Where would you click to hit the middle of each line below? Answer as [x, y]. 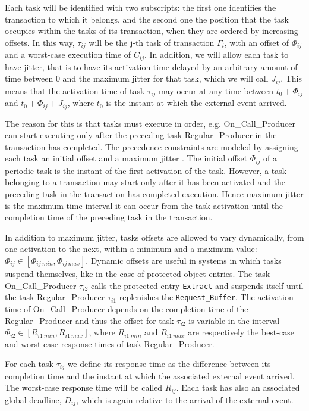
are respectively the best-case [241, 332]
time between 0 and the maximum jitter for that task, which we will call [137, 78]
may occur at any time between [216, 90]
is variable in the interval [234, 320]
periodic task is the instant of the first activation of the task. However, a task [146, 170]
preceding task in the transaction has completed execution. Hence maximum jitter [154, 194]
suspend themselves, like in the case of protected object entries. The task [138, 274]
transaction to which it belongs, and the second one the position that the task [147, 19]
